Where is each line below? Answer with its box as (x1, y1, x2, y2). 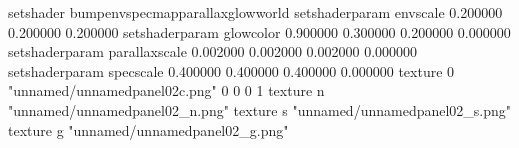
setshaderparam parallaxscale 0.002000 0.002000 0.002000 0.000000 (8, 41, 418, 62)
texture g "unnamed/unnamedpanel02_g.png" (8, 119, 289, 140)
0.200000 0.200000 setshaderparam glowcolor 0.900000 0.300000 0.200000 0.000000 (8, 21, 511, 42)
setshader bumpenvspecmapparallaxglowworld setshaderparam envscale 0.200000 (8, 2, 503, 22)
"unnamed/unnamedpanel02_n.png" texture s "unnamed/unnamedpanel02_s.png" (8, 99, 512, 120)
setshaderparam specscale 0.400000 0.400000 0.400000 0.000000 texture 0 (8, 60, 455, 81)
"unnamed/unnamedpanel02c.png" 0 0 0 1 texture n (8, 80, 325, 101)
